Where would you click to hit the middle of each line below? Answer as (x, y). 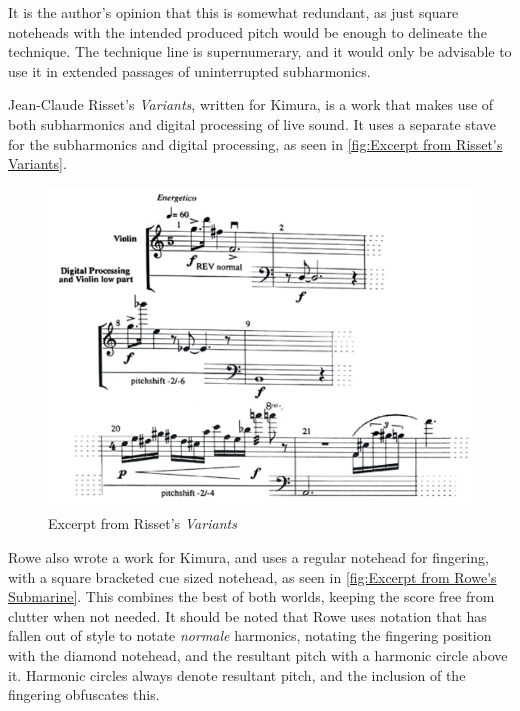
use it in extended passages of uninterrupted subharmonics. (189, 70)
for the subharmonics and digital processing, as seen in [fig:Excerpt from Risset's (255, 143)
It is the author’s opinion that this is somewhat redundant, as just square (233, 12)
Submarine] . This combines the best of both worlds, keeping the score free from (251, 596)
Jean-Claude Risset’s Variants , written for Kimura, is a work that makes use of (251, 104)
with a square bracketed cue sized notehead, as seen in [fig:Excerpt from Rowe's (252, 576)
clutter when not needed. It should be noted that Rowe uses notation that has (247, 615)
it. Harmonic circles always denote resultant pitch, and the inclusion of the (237, 674)
